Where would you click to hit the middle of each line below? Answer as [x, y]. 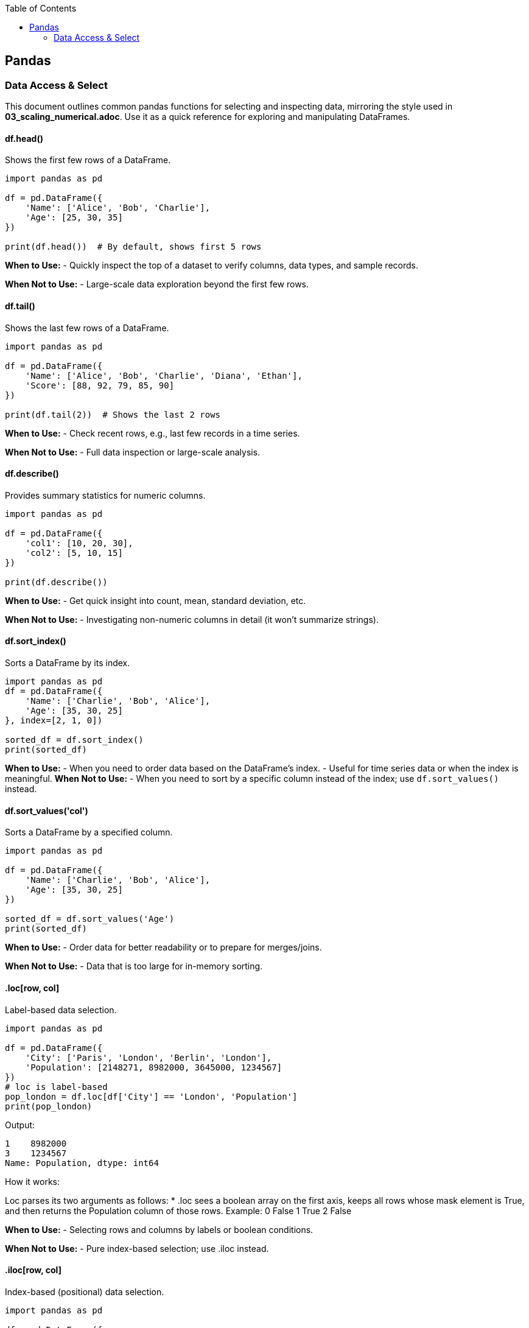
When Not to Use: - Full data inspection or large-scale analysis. [133, 452]
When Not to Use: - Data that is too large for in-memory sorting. [134, 966]
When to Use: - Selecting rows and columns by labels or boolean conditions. [159, 1229]
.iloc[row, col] [33, 1270]
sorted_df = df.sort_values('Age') [90, 919]
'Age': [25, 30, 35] [74, 218]
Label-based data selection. [61, 1010]
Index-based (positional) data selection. [85, 1291]
